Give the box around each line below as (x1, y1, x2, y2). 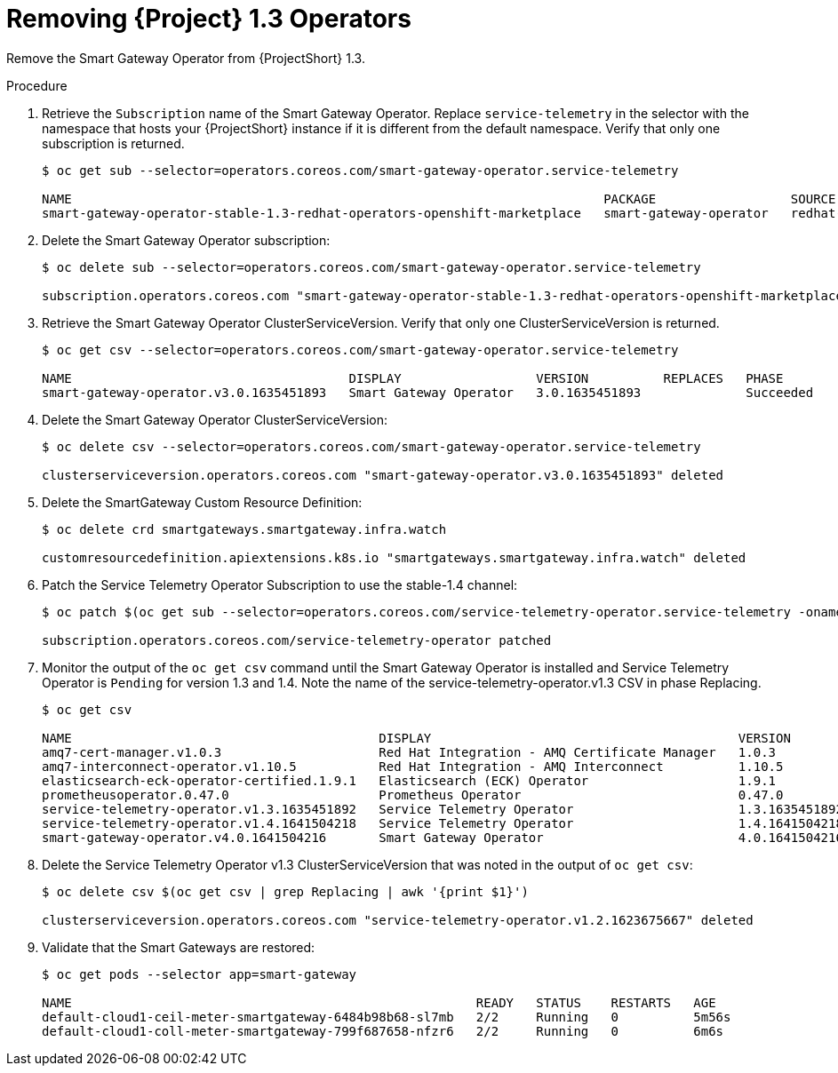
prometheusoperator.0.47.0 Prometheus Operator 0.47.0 (42, 787, 784, 802)
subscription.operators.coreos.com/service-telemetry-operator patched (42, 632, 552, 648)
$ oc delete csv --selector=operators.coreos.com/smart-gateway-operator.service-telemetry (42, 439, 701, 454)
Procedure (6, 77, 68, 93)
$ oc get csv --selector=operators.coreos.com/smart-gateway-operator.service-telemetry (42, 342, 679, 357)
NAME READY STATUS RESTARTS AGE (42, 995, 716, 1010)
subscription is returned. (42, 135, 185, 151)
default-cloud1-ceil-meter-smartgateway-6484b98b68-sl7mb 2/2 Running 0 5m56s (42, 1009, 731, 1024)
